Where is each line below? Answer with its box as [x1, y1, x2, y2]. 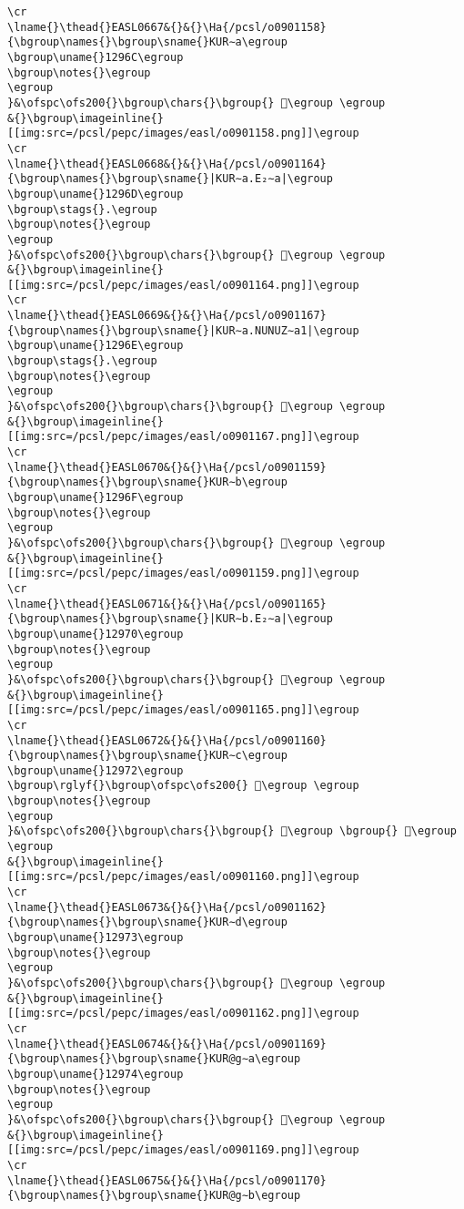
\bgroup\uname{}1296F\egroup [7, 491, 184, 504]
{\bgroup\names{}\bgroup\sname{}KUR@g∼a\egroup [7, 1052, 301, 1066]
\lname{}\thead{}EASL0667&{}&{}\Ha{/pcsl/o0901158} [7, 20, 327, 34]
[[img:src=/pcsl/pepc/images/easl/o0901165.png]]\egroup [7, 703, 359, 717]
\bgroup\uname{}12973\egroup [7, 931, 184, 945]
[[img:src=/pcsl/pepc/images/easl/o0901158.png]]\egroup [7, 127, 359, 140]
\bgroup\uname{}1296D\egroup [7, 187, 184, 200]
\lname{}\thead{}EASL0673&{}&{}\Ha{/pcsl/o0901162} [7, 900, 327, 914]
